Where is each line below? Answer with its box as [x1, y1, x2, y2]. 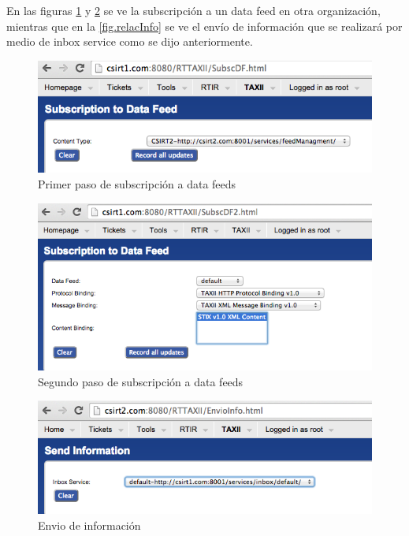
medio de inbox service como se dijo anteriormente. [6, 33, 253, 50]
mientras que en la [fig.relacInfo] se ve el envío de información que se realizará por [6, 17, 403, 34]
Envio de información [38, 516, 141, 533]
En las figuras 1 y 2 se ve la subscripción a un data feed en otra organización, [6, 2, 381, 18]
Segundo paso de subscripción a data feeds [38, 373, 244, 389]
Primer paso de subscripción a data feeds [38, 175, 236, 192]
